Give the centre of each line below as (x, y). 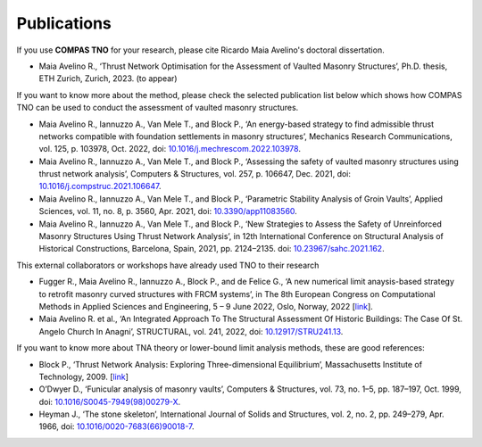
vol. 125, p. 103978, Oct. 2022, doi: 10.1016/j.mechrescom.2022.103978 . (170, 149)
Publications (64, 23)
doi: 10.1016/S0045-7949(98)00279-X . (110, 401)
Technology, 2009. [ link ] (84, 377)
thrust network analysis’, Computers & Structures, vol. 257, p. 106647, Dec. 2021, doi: (195, 174)
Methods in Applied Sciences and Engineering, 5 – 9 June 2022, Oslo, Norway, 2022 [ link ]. (206, 306)
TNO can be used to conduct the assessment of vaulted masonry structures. (158, 108)
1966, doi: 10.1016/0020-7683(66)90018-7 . (116, 426)
